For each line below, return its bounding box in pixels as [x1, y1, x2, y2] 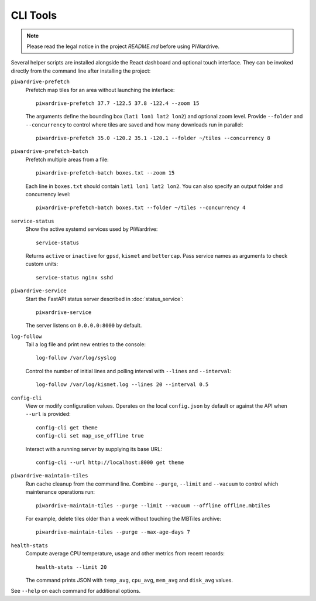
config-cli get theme [36, 424, 98, 431]
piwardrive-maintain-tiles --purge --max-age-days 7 [36, 529, 190, 535]
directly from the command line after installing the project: [11, 67, 151, 74]
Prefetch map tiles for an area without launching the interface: [25, 86, 175, 93]
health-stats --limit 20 [36, 564, 107, 571]
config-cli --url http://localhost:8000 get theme [36, 459, 184, 466]
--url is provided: [25, 411, 71, 418]
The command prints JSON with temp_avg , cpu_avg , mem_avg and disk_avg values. [25, 576, 233, 583]
